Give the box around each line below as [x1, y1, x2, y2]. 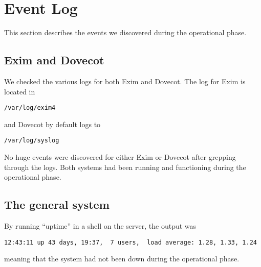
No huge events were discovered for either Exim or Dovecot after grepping [4, 152, 236, 162]
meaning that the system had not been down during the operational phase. [4, 253, 240, 264]
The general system [4, 197, 110, 212]
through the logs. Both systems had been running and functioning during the [4, 161, 246, 172]
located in [4, 86, 35, 96]
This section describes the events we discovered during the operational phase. [4, 27, 247, 38]
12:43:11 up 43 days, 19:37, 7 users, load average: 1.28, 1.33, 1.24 [4, 238, 257, 246]
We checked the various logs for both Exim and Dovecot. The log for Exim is [4, 76, 246, 86]
